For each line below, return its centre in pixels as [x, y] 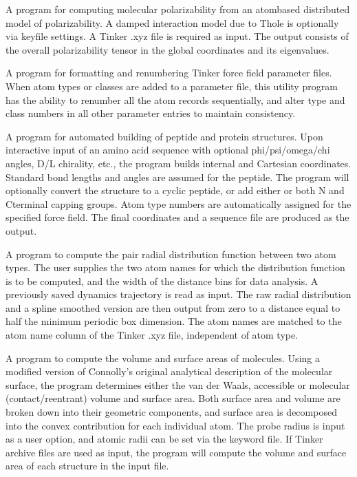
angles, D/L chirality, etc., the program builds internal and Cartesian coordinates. [178, 163]
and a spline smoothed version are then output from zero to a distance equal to [173, 307]
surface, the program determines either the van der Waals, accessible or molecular [178, 384]
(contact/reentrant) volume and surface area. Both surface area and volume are [173, 398]
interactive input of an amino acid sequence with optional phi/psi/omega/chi [168, 150]
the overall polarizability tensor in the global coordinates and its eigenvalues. [167, 49]
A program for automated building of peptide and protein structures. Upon [164, 136]
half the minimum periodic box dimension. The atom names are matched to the [174, 321]
